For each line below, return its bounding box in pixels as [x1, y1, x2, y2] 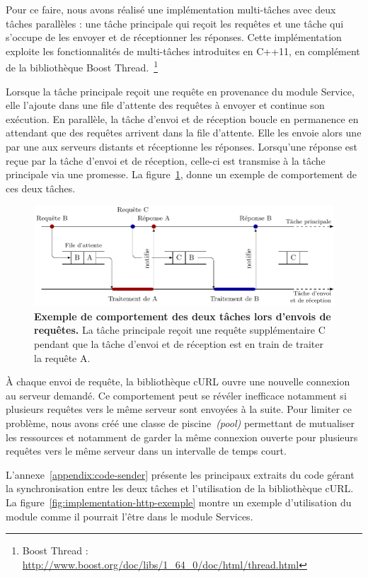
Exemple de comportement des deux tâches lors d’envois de [34, 308, 331, 323]
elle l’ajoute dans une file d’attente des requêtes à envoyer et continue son [6, 98, 325, 112]
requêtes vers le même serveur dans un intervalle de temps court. [6, 443, 287, 458]
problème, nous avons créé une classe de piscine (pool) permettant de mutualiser [6, 415, 355, 430]
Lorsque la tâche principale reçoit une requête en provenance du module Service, [6, 83, 355, 98]
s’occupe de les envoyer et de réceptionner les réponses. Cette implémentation [6, 30, 342, 45]
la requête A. [34, 350, 91, 365]
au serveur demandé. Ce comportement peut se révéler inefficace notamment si [6, 387, 347, 402]
